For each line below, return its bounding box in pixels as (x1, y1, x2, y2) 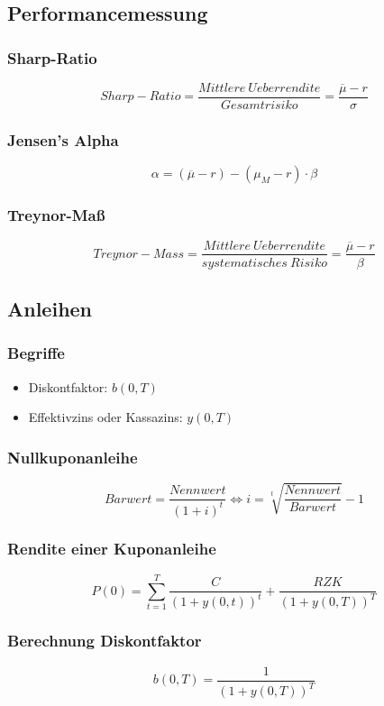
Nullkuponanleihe (7, 445, 138, 468)
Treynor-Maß (7, 204, 105, 226)
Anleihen (7, 294, 93, 322)
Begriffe (7, 342, 65, 364)
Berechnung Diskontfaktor (7, 629, 202, 652)
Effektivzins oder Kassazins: (28, 408, 183, 426)
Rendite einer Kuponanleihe (7, 537, 216, 560)
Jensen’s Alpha (7, 128, 119, 151)
